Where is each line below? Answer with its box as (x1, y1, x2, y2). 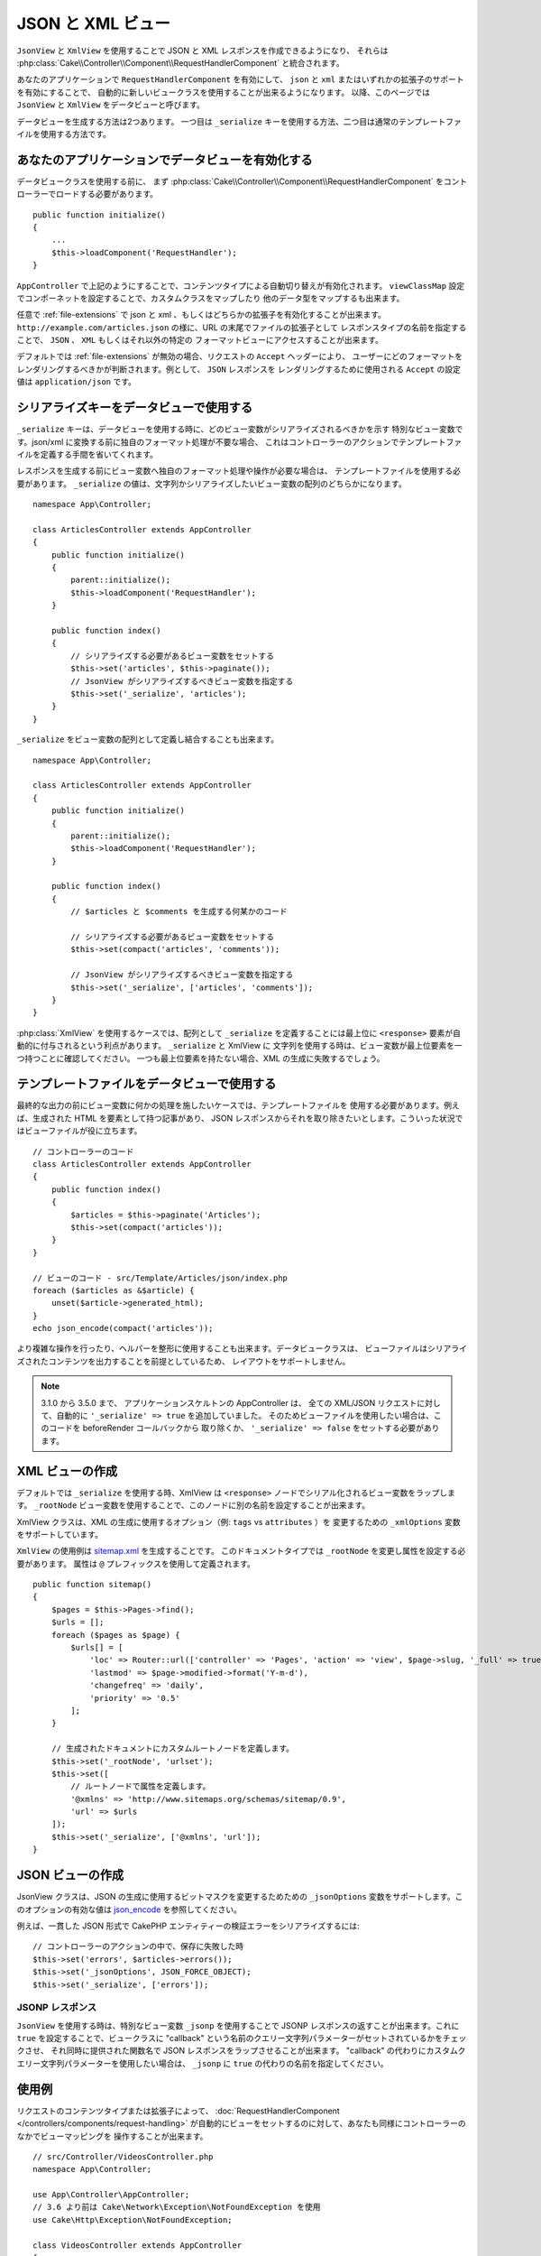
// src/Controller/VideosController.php (32, 2151, 214, 2161)
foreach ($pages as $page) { (50, 1630, 180, 1640)
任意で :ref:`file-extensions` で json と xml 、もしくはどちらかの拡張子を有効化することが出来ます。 (16, 310, 387, 320)
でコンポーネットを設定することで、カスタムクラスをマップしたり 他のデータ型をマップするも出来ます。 (16, 292, 405, 303)
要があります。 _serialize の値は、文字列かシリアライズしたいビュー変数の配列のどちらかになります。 (16, 478, 407, 489)
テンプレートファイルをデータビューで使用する (16, 1077, 277, 1092)
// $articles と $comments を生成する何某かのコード (70, 907, 288, 917)
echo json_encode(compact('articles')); (32, 1323, 214, 1334)
